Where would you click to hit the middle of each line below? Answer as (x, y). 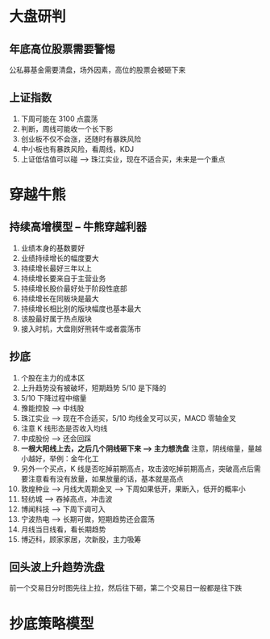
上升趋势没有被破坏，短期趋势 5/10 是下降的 (93, 388)
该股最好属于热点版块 (56, 318)
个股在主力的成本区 (53, 377)
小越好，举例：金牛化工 (60, 458)
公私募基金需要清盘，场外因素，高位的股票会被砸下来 (98, 70)
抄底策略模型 (52, 624)
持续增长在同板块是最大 (60, 298)
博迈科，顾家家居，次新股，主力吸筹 (81, 539)
